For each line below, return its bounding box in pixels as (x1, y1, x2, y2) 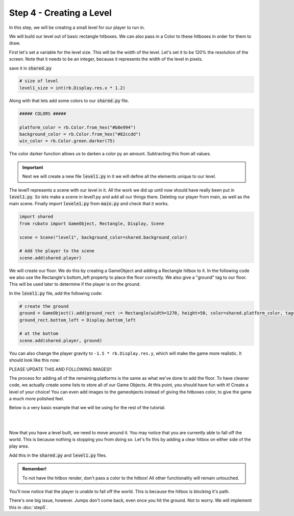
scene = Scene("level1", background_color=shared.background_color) (19, 234, 188, 240)
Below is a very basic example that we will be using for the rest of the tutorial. (9, 405, 166, 411)
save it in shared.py (9, 65, 52, 71)
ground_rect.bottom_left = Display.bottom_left (19, 317, 136, 323)
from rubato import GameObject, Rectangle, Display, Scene (19, 221, 164, 226)
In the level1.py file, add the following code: (9, 290, 102, 296)
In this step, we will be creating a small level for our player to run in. (9, 25, 146, 30)
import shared (19, 214, 53, 220)
